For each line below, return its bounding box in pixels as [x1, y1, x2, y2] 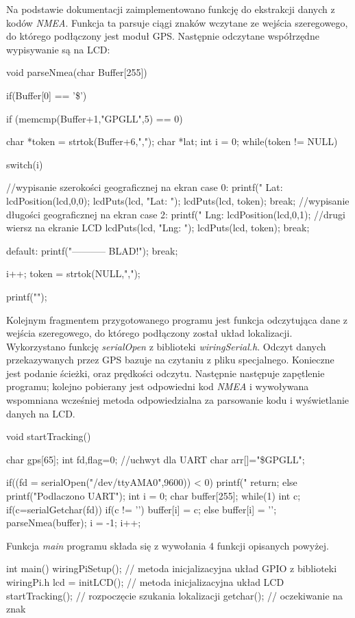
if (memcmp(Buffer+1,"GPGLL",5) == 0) [6, 111, 183, 125]
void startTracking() [6, 429, 91, 443]
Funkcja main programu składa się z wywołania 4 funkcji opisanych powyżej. [6, 538, 329, 552]
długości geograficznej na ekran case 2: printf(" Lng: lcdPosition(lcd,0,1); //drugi [6, 207, 345, 221]
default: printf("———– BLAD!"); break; [6, 243, 178, 257]
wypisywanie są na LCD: [6, 42, 110, 56]
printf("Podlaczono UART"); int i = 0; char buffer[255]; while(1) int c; [6, 489, 301, 503]
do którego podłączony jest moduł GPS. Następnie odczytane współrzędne [6, 29, 319, 43]
